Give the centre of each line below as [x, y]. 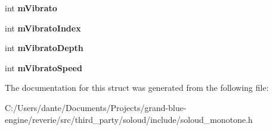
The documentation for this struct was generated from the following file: [137, 88]
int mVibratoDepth [44, 48]
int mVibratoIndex [43, 28]
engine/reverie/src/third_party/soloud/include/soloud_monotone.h [129, 119]
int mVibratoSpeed [44, 67]
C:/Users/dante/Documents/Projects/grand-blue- [96, 107]
